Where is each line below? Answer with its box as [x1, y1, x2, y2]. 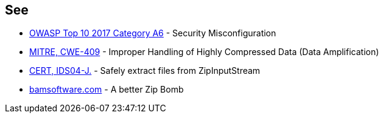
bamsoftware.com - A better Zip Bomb [29, 84, 184, 95]
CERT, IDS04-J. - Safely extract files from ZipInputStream [29, 65, 261, 76]
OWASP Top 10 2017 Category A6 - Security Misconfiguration [29, 28, 276, 39]
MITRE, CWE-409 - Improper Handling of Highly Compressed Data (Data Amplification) [29, 47, 379, 57]
